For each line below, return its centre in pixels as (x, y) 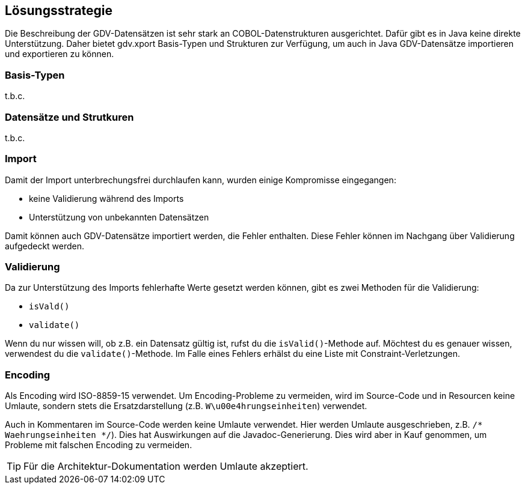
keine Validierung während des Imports (106, 198)
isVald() (49, 307)
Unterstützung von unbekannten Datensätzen (119, 217)
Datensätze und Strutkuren (69, 117)
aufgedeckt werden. (45, 246)
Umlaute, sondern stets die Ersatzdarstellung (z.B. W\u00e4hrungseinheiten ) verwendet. (186, 406)
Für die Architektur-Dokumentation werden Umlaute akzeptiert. (166, 466)
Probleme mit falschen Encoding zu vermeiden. (99, 445)
